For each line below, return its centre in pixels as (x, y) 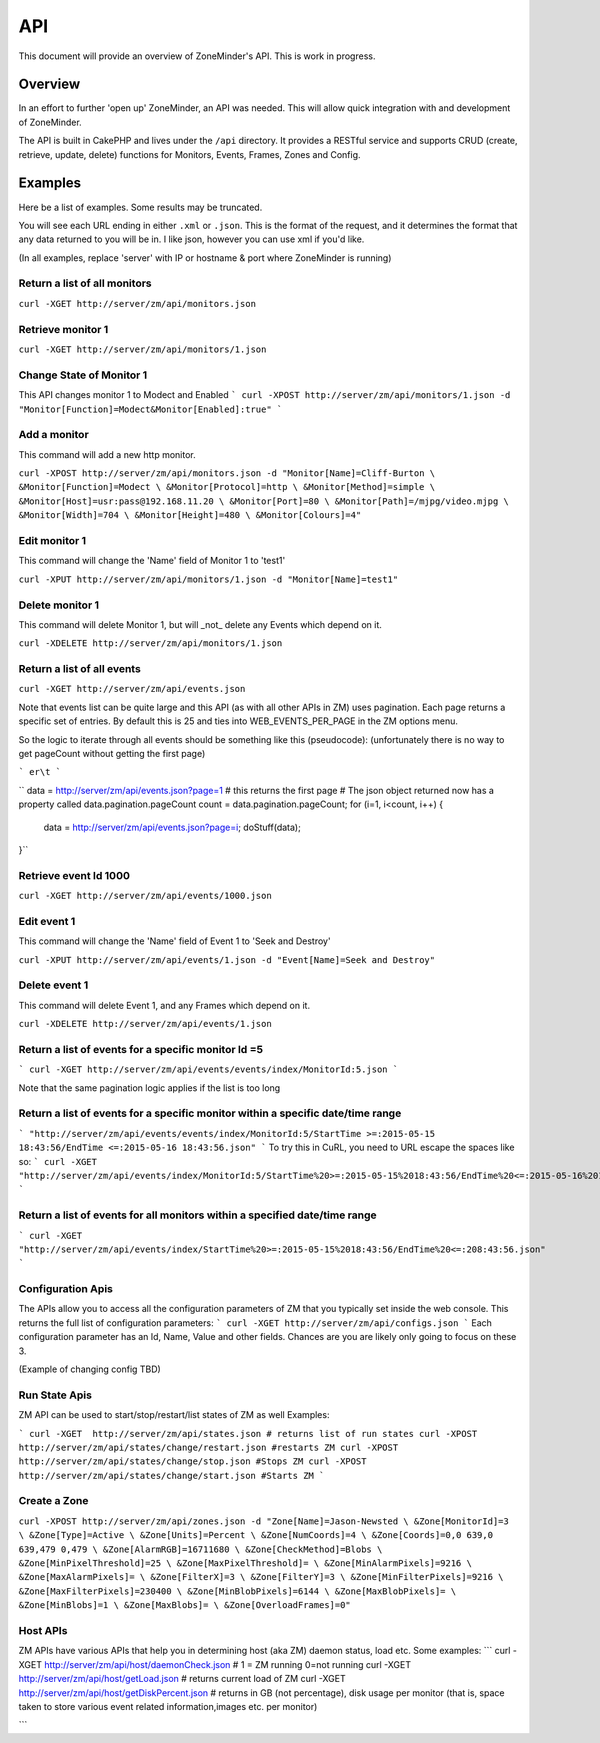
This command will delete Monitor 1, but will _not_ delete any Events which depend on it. (200, 624)
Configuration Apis (66, 1289)
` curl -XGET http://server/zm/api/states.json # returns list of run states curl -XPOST (248, 1433)
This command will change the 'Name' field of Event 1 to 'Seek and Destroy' (174, 941)
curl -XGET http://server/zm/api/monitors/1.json (142, 349)
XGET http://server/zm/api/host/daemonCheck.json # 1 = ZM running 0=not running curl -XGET (215, 1664)
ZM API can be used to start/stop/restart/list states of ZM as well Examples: (174, 1415)
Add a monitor (53, 435)
